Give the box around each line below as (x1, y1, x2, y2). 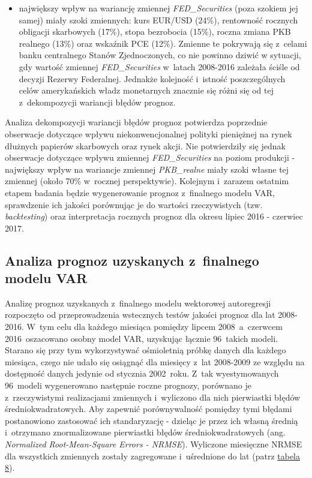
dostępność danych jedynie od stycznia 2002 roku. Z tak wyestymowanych (5, 367, 279, 380)
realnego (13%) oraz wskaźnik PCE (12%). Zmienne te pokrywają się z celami (19, 37, 307, 49)
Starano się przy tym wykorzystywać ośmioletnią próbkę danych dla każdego (5, 344, 286, 356)
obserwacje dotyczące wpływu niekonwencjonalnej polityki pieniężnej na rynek (5, 127, 292, 140)
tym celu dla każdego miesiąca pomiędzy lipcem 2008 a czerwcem (39, 320, 283, 333)
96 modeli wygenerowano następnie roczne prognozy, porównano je (5, 379, 251, 392)
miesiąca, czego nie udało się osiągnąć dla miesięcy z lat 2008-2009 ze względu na (5, 355, 305, 368)
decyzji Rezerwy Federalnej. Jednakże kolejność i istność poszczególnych (19, 72, 286, 85)
